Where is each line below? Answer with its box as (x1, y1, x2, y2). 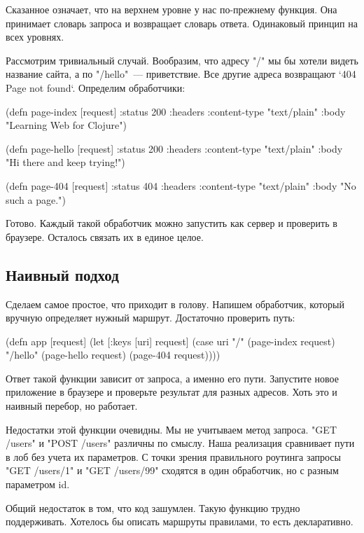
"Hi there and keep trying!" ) (6, 155, 125, 169)
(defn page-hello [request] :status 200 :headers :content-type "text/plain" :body (6, 141, 343, 155)
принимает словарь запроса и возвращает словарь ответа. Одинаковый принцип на (6, 15, 358, 30)
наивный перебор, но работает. (6, 399, 138, 413)
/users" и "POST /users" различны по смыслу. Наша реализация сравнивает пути (6, 436, 355, 450)
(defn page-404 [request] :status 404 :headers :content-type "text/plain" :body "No (6, 178, 356, 193)
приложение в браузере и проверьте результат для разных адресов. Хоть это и (6, 385, 337, 399)
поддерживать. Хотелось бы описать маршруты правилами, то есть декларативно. (6, 514, 353, 529)
